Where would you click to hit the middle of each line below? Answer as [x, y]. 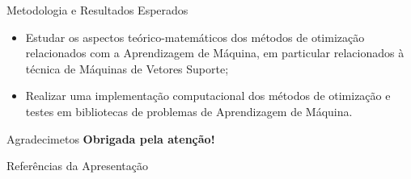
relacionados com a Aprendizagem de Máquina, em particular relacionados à [215, 53]
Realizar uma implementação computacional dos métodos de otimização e [208, 96]
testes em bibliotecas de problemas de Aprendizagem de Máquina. [189, 111]
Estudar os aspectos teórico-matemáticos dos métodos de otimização [195, 37]
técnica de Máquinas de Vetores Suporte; [127, 68]
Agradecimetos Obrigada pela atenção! [111, 138]
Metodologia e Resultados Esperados [97, 10]
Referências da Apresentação [78, 166]
